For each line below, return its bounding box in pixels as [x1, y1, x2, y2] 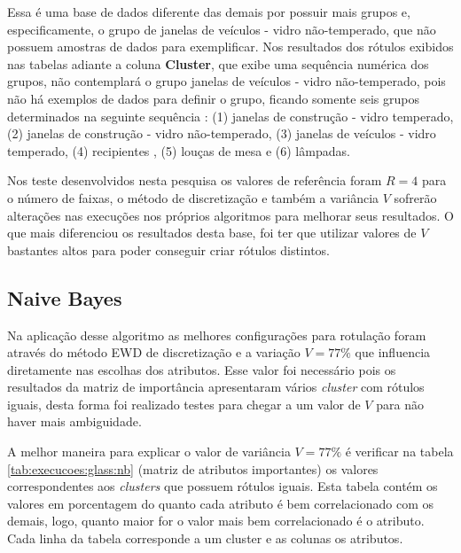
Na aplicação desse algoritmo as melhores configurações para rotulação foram [7, 325, 426, 344]
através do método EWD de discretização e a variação [7, 343, 301, 362]
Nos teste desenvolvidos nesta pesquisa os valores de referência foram [7, 171, 382, 190]
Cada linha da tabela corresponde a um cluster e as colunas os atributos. [7, 529, 403, 548]
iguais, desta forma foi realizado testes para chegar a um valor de [7, 394, 361, 413]
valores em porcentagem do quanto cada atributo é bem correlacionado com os [7, 494, 434, 512]
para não [376, 394, 424, 413]
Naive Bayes [7, 284, 122, 311]
